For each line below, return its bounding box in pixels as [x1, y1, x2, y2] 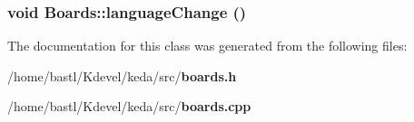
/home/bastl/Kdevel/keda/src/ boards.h [7, 66, 237, 85]
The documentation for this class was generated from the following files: [7, 36, 408, 55]
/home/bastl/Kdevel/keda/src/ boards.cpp [7, 97, 251, 116]
